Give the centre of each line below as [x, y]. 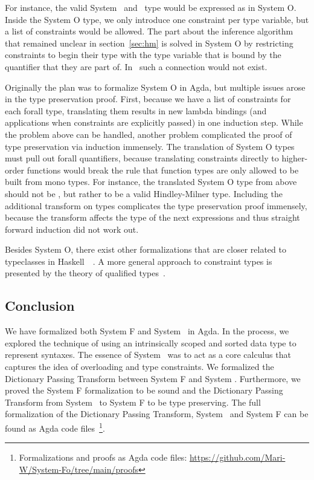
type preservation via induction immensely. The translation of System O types [150, 146]
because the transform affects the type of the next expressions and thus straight [152, 217]
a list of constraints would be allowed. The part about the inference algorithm [149, 31]
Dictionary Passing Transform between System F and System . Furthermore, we [153, 378]
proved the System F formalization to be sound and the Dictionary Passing [144, 390]
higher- [295, 158]
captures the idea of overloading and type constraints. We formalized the [139, 367]
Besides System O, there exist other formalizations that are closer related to [146, 249]
